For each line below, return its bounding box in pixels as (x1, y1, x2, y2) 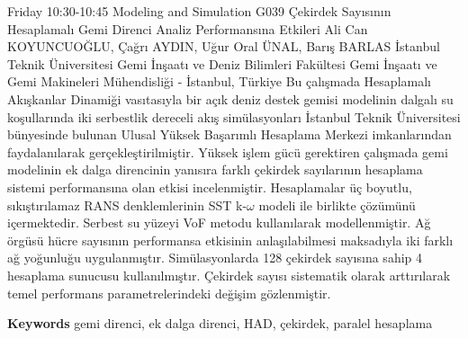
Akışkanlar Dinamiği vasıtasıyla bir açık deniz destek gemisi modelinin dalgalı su (7, 89, 454, 108)
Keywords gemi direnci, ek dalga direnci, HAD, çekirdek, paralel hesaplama (7, 314, 433, 333)
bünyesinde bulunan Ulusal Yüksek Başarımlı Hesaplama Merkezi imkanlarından (7, 125, 452, 144)
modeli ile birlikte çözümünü (258, 195, 416, 214)
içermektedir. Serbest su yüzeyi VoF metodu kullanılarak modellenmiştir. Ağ (7, 213, 431, 232)
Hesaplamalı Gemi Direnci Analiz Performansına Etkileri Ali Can (7, 19, 368, 38)
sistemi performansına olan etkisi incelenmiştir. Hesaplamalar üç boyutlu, (7, 177, 412, 196)
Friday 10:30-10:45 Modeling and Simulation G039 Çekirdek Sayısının (7, 2, 391, 20)
